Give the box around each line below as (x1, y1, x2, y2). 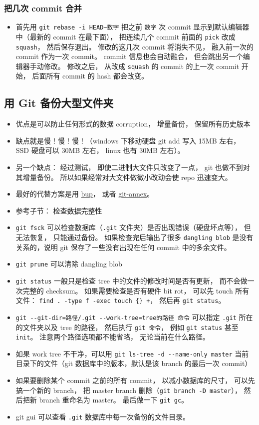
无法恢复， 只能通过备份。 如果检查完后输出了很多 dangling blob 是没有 (15, 232, 254, 242)
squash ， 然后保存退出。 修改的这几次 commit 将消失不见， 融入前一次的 (15, 41, 254, 51)
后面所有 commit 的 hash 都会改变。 (32, 70, 149, 81)
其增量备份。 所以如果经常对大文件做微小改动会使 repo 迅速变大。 (15, 171, 232, 182)
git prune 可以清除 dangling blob (15, 258, 122, 269)
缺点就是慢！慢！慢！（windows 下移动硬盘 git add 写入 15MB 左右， (15, 135, 241, 145)
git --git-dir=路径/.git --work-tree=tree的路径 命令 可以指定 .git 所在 (15, 311, 253, 322)
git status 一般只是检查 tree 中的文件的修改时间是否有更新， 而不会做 (15, 275, 248, 285)
